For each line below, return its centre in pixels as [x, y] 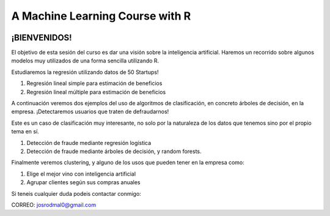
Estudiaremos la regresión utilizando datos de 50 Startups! [85, 72]
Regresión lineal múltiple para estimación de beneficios [96, 92]
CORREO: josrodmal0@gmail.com [54, 204]
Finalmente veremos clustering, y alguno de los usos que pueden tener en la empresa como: [128, 163]
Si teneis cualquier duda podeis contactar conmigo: [76, 193]
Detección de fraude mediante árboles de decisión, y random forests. [114, 151]
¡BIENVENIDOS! [42, 38]
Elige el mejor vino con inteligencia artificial [81, 174]
